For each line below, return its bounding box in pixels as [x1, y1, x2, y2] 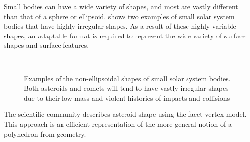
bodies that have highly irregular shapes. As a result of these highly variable [4, 21, 236, 31]
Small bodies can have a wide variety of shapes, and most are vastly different [4, 1, 238, 11]
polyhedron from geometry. [4, 128, 86, 139]
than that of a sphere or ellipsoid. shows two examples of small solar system [4, 11, 235, 21]
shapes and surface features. [4, 40, 89, 50]
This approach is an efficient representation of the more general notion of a [4, 118, 232, 129]
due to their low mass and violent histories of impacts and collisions [24, 92, 230, 103]
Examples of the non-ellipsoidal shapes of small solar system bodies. [24, 73, 231, 83]
